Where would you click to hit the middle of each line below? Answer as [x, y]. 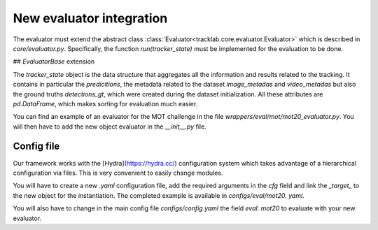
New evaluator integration [90, 18]
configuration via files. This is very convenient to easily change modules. [118, 173]
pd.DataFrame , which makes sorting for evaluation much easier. [105, 103]
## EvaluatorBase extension [54, 62]
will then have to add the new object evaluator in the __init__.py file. [110, 127]
